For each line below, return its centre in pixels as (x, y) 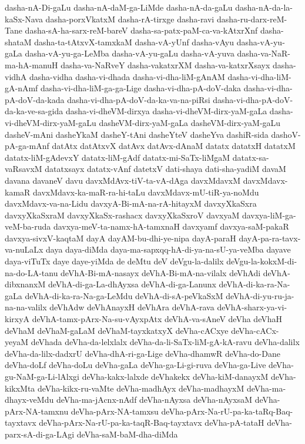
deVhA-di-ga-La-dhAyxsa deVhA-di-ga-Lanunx (132, 284)
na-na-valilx (26, 307)
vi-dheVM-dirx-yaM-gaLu (51, 122)
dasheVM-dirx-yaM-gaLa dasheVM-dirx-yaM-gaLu (190, 122)
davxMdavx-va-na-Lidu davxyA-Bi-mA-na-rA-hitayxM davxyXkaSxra (131, 203)
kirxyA (17, 319)
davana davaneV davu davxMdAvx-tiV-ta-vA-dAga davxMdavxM (123, 180)
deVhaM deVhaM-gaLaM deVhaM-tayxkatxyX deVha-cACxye (117, 330)
